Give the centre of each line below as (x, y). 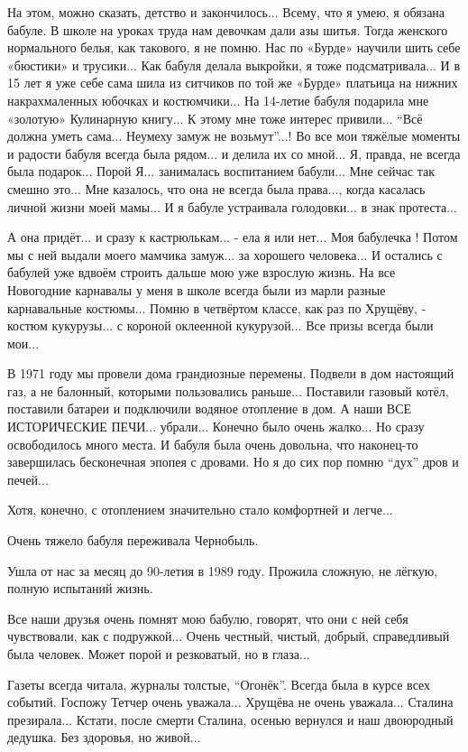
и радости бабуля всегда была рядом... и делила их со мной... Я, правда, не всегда (234, 153)
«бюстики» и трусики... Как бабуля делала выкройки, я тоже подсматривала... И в (234, 65)
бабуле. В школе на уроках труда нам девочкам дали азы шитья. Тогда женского (228, 29)
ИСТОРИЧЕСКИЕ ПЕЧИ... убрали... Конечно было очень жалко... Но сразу (216, 427)
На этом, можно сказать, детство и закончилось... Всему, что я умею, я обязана (226, 12)
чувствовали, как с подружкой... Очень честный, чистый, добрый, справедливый (229, 636)
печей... (28, 479)
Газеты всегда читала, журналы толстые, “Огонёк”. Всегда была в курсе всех (219, 684)
